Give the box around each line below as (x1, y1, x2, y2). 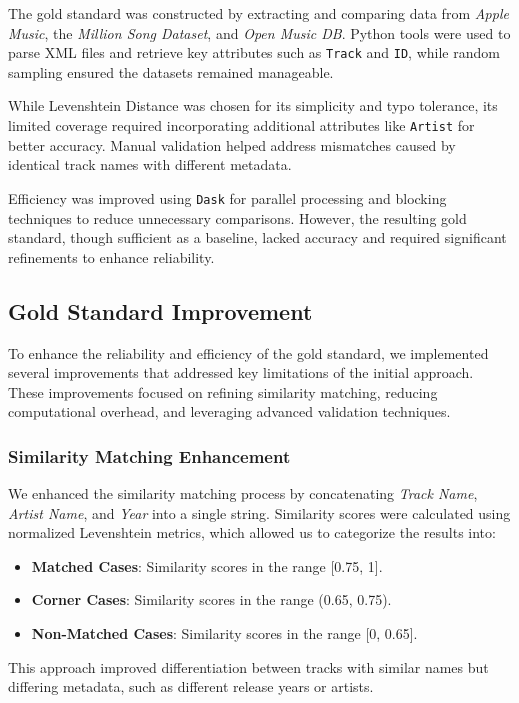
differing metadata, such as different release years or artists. (8, 676, 374, 697)
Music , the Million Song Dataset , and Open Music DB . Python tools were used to (8, 22, 511, 43)
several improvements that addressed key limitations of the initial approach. (8, 362, 474, 383)
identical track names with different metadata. (8, 154, 292, 175)
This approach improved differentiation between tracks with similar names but (8, 656, 489, 677)
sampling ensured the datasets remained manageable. (8, 61, 334, 82)
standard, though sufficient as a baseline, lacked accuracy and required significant (8, 227, 507, 248)
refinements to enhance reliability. (8, 246, 215, 267)
